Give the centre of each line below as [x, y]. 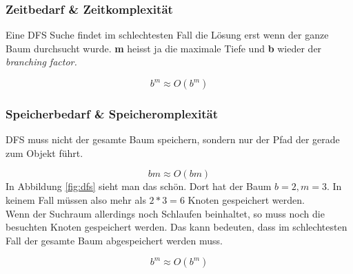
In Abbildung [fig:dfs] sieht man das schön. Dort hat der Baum [139, 186]
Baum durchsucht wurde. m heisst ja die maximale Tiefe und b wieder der [164, 48]
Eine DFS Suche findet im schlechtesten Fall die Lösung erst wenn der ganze [167, 35]
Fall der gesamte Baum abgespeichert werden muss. [114, 240]
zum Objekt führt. [44, 152]
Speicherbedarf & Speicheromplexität [112, 113]
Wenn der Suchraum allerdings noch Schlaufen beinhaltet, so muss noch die [165, 213]
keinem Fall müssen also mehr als [76, 200]
